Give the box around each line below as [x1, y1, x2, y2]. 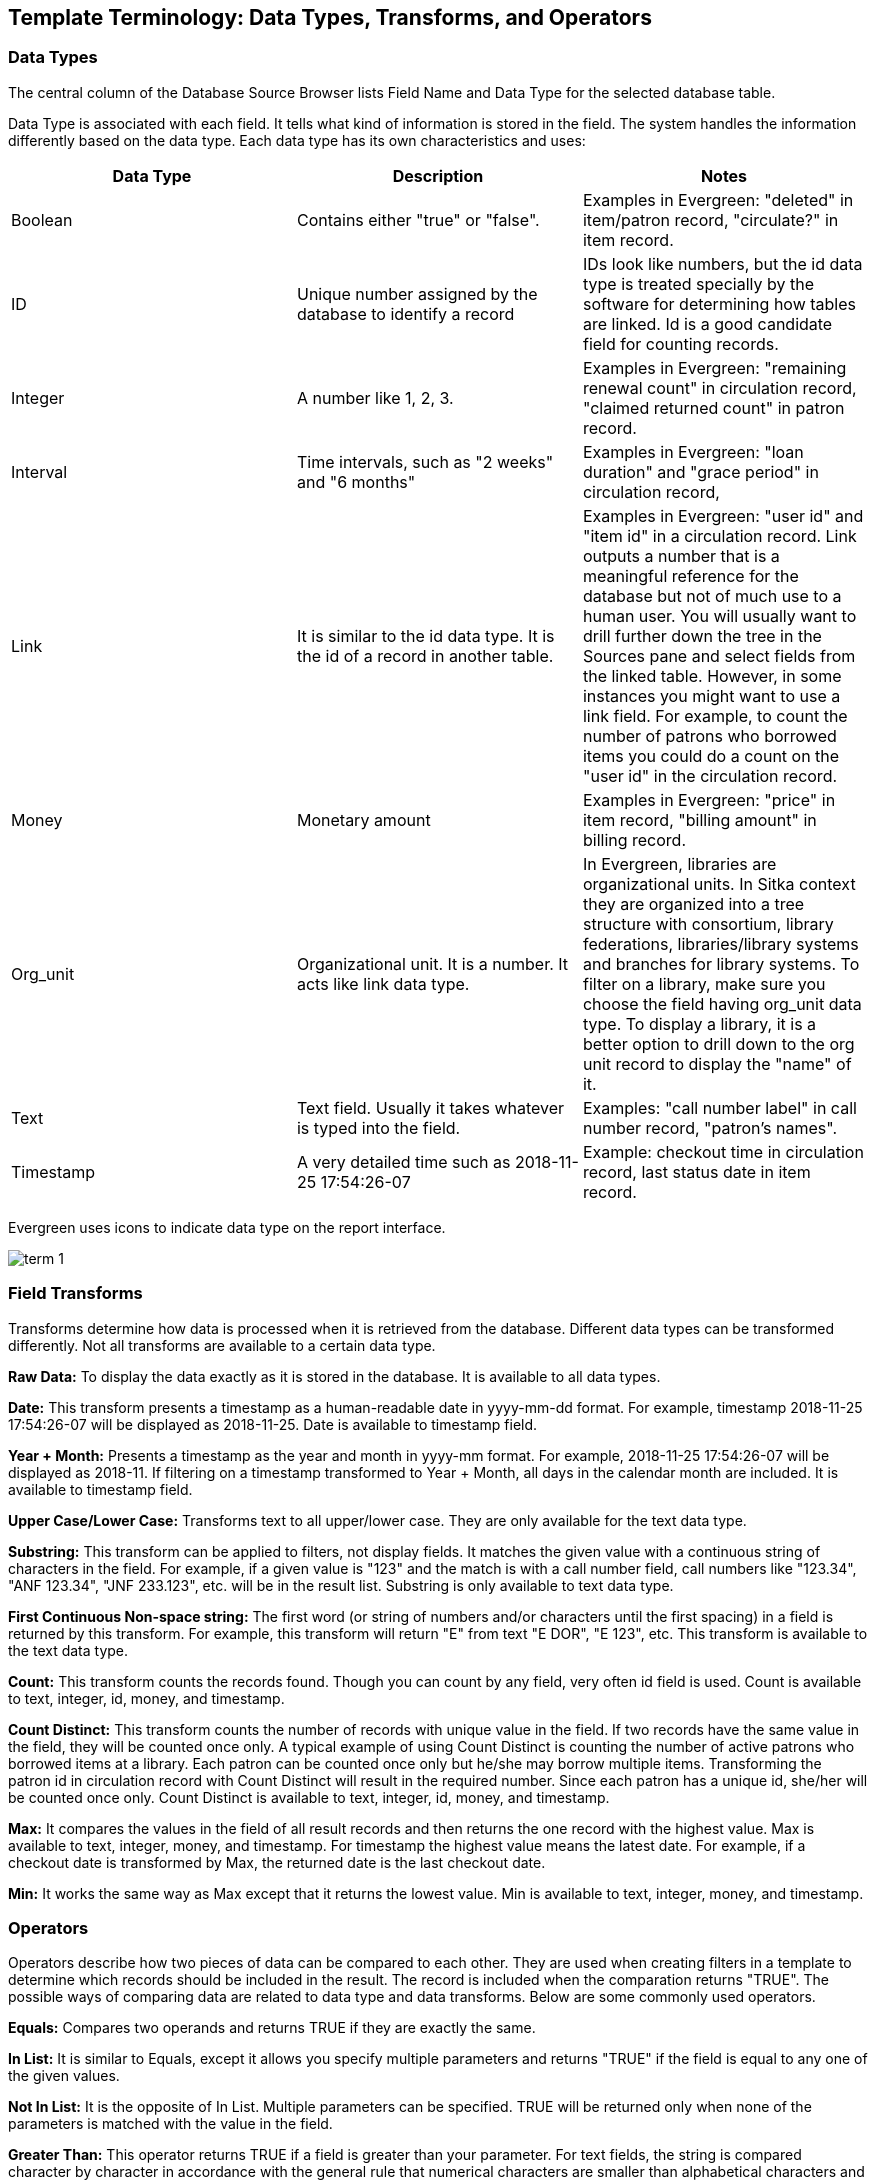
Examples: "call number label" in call [582, 1097, 857, 1118]
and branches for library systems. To [582, 953, 860, 974]
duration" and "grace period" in [582, 461, 819, 482]
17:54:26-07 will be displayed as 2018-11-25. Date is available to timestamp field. [8, 1415, 538, 1433]
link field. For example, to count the [582, 705, 848, 726]
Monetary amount [296, 809, 431, 830]
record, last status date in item [582, 1161, 811, 1182]
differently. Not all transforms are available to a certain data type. [8, 1336, 436, 1354]
